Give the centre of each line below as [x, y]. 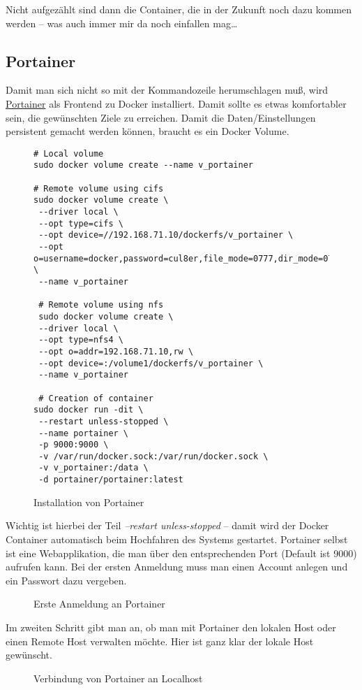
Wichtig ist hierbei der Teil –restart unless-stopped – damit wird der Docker [167, 525]
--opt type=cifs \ [81, 223]
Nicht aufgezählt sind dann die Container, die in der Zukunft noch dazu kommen [179, 9]
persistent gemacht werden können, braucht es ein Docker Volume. [148, 131]
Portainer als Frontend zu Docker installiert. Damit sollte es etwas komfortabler [176, 103]
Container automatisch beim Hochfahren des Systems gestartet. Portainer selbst [177, 539]
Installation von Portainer [89, 502]
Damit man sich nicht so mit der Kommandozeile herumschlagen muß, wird [167, 90]
